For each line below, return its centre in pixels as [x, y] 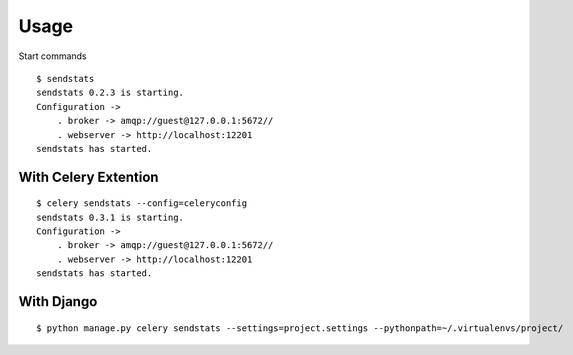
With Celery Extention [88, 176]
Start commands [52, 56]
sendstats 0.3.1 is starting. [110, 217]
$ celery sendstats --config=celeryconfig [142, 203]
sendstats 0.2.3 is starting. [110, 93]
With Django [58, 301]
